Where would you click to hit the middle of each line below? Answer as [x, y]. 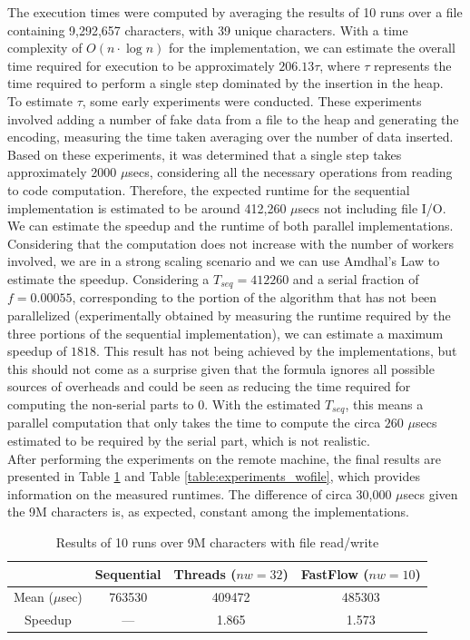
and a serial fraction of [356, 278]
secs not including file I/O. [372, 207]
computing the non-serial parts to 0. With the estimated [164, 404]
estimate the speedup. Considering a [108, 278]
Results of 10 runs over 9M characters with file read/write [217, 542]
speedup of [37, 351]
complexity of [45, 48]
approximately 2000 [62, 172]
